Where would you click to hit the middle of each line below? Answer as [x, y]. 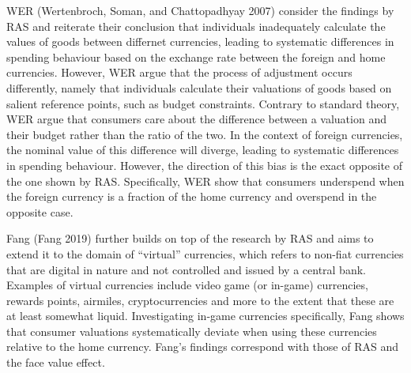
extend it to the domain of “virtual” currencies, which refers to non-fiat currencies [205, 253]
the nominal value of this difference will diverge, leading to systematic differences [203, 150]
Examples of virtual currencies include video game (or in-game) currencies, [187, 285]
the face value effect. [56, 362]
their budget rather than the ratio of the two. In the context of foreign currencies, [205, 134]
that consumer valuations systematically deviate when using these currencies [192, 331]
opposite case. [40, 211]
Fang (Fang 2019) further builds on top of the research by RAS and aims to [190, 238]
